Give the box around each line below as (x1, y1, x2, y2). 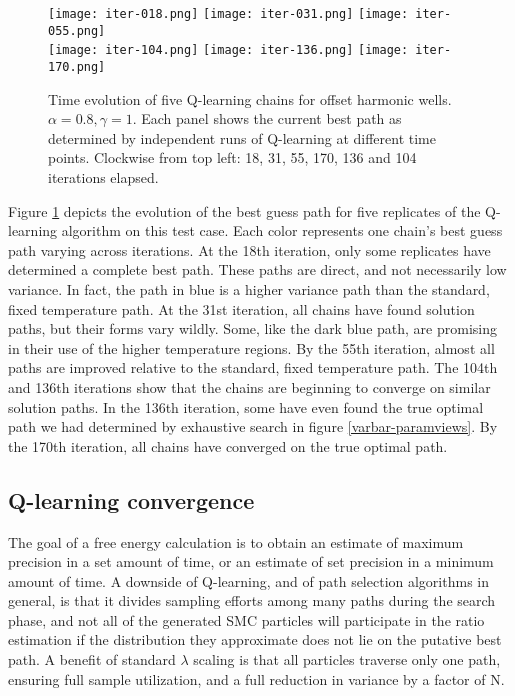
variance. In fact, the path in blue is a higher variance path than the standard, (8, 278, 490, 299)
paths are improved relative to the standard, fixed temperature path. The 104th (8, 357, 498, 378)
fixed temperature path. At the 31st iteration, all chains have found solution (8, 298, 475, 319)
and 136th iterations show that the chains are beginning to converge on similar (8, 376, 491, 397)
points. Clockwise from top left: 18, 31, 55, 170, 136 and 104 (48, 147, 417, 168)
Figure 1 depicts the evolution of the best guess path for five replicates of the (8, 200, 481, 221)
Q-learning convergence (8, 484, 255, 515)
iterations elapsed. (48, 167, 159, 187)
